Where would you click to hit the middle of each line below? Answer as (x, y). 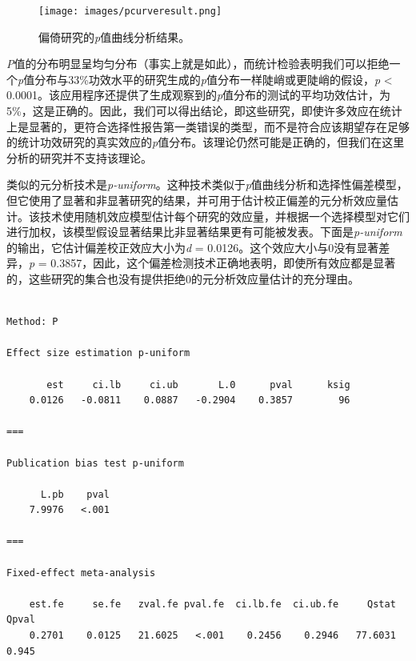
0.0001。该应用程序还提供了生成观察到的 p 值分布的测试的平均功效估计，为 (199, 95)
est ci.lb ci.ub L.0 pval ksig (198, 385)
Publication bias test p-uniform (95, 463)
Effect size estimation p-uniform (98, 353)
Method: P (32, 322)
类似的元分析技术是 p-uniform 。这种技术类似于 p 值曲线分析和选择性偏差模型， (207, 184)
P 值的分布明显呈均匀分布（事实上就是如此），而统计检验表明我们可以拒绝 (198, 64)
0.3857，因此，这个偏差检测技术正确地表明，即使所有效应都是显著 (223, 263)
